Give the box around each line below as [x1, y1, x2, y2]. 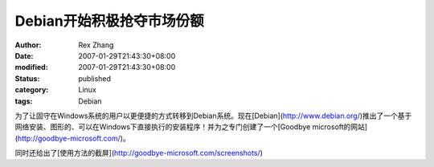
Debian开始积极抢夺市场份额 [14, 12, 204, 30]
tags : [14, 96, 33, 106]
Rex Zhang [78, 40, 114, 50]
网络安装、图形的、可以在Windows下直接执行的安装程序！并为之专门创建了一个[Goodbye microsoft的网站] [14, 122, 368, 132]
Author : [14, 40, 42, 50]
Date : [14, 51, 34, 60]
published [78, 73, 112, 83]
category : [14, 85, 49, 95]
